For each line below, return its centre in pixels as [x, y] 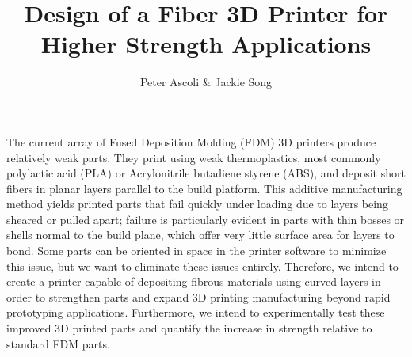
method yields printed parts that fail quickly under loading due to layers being [197, 204]
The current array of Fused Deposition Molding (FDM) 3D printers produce [191, 141]
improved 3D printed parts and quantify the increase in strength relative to [189, 328]
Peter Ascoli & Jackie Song [206, 82]
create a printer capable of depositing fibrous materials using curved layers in [194, 281]
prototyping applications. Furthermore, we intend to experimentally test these [196, 312]
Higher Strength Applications [206, 44]
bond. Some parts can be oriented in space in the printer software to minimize [196, 251]
